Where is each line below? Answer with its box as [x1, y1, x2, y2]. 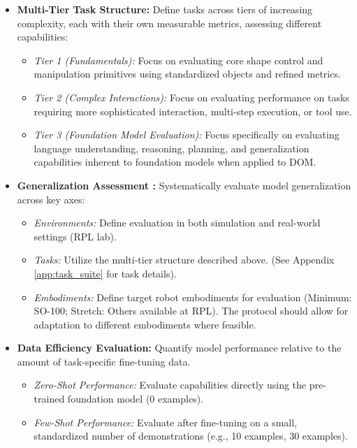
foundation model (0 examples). [67, 391, 204, 406]
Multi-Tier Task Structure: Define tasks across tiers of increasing [17, 2, 313, 16]
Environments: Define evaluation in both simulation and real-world [34, 215, 321, 230]
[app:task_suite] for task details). [34, 266, 177, 280]
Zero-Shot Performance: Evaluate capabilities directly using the [34, 377, 307, 392]
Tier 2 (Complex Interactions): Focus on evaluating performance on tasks [34, 89, 349, 104]
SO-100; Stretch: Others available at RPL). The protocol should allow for [34, 303, 349, 318]
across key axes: [17, 192, 85, 206]
